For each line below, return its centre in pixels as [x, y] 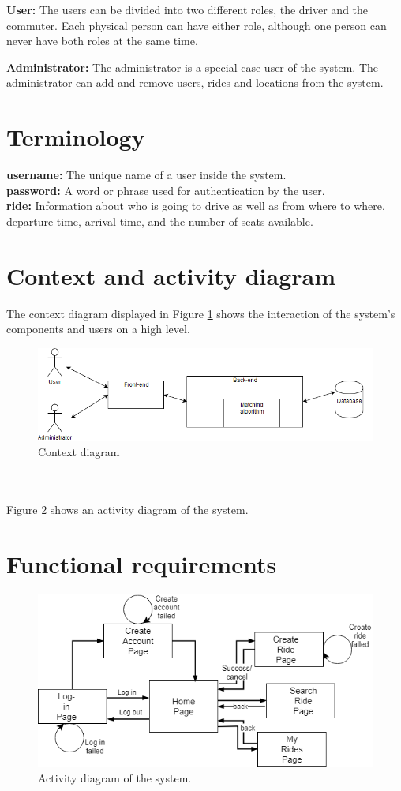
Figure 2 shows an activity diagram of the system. [127, 510]
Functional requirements [142, 563]
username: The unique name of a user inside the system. [146, 175]
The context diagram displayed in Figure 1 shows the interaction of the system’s [201, 313]
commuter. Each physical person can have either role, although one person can [197, 25]
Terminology [76, 137]
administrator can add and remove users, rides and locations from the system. [195, 82]
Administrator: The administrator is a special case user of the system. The [192, 67]
